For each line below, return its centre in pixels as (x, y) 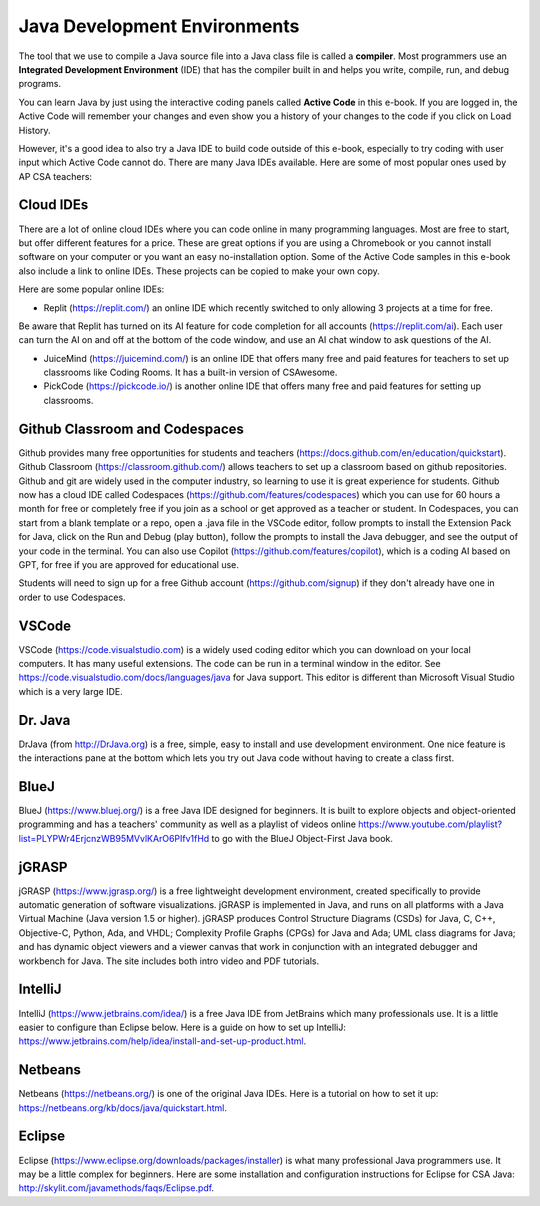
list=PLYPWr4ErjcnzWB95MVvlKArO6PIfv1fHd (114, 838)
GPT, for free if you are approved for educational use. (128, 564)
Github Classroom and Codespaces (131, 428)
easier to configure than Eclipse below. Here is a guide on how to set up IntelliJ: (182, 1027)
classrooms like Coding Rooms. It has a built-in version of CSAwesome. (190, 372)
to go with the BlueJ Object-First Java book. (302, 838)
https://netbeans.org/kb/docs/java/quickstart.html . (122, 1107)
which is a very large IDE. (71, 691)
